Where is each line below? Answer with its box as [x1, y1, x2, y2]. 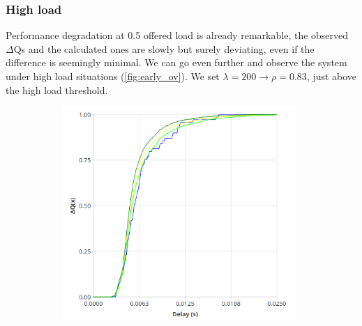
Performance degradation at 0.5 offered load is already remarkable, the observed [6, 28, 349, 42]
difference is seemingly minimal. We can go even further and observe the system [6, 55, 347, 70]
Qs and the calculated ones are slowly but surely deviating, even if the [13, 41, 315, 56]
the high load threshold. [6, 82, 108, 97]
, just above [306, 69, 357, 83]
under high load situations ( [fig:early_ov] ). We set [6, 69, 220, 83]
